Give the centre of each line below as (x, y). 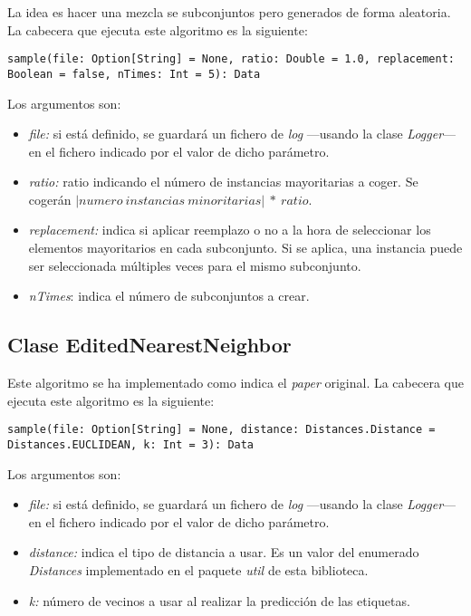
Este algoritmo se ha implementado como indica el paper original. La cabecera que (235, 383)
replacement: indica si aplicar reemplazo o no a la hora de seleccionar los (230, 230)
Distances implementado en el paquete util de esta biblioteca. (198, 569)
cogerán (50, 199)
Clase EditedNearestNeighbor (149, 345)
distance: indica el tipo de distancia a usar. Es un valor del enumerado (224, 552)
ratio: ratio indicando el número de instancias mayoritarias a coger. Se (223, 182)
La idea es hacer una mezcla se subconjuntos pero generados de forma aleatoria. (229, 12)
